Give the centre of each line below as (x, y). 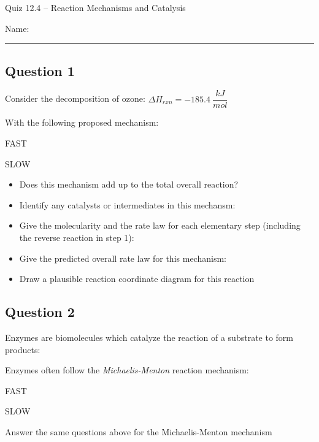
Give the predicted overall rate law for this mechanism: (123, 258)
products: (23, 349)
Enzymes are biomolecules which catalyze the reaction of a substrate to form (149, 337)
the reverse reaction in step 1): (77, 238)
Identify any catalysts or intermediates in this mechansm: (127, 204)
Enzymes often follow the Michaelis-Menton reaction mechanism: (127, 370)
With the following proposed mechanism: (82, 122)
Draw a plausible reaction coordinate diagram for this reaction (137, 279)
